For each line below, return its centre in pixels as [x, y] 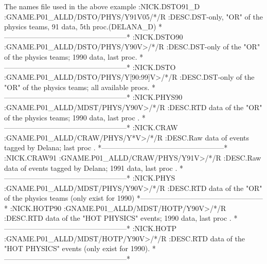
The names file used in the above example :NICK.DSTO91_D [102, 6]
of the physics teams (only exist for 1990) [69, 198]
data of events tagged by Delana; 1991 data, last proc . [91, 168]
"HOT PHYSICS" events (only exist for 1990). [77, 248]
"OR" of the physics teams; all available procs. [77, 87]
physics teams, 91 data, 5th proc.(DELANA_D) [80, 27]
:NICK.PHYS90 [157, 97]
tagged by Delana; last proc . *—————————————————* [116, 147]
